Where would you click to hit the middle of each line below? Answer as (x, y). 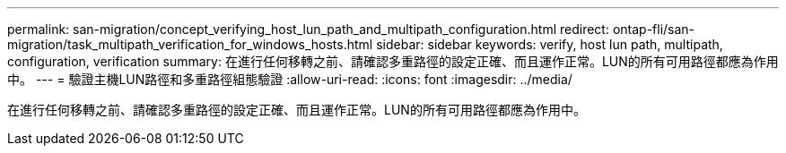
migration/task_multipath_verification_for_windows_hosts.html (190, 44)
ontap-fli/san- (654, 29)
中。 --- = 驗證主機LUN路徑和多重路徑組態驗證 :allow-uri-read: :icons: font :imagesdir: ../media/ (290, 79)
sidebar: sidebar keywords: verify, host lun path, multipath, (550, 44)
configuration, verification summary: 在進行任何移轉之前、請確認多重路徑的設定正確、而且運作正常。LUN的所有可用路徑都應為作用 (393, 61)
